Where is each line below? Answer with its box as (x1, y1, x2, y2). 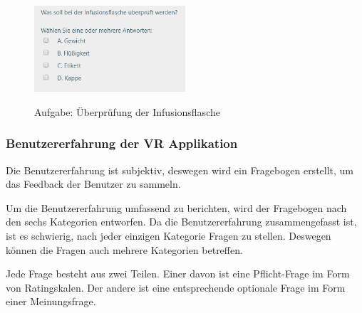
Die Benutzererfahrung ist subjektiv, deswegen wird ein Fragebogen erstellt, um (6, 162, 354, 177)
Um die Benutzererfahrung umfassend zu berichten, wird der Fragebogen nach (6, 200, 347, 215)
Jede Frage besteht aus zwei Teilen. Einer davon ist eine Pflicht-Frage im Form (6, 266, 350, 281)
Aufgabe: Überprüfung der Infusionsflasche (34, 104, 220, 119)
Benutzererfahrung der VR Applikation (6, 134, 238, 152)
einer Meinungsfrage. (6, 294, 96, 309)
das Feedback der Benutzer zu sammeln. (6, 176, 181, 191)
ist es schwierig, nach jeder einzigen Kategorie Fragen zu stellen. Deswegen (6, 228, 331, 243)
